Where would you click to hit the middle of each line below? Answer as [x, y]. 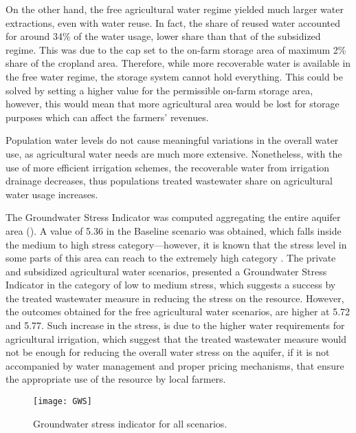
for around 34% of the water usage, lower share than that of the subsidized [163, 36]
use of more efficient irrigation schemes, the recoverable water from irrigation [168, 167]
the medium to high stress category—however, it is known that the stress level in [176, 244]
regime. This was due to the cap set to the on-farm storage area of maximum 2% [176, 49]
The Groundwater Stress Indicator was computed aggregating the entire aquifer [173, 217]
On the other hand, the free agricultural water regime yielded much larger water [175, 9]
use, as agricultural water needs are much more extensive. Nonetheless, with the [174, 153]
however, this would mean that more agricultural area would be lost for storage [173, 104]
